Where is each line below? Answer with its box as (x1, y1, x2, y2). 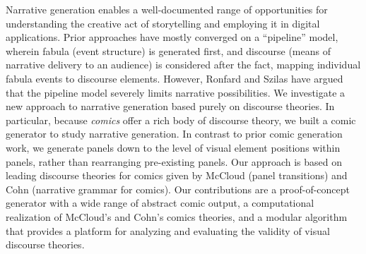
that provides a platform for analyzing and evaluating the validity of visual (6, 223, 330, 238)
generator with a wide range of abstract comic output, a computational (6, 195, 314, 210)
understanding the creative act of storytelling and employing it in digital (6, 16, 320, 30)
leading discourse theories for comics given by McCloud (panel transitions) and (6, 168, 348, 183)
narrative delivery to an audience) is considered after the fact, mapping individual (6, 57, 361, 72)
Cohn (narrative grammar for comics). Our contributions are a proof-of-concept (6, 181, 350, 196)
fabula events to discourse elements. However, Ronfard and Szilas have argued (6, 71, 343, 85)
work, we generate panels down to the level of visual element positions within (6, 140, 341, 155)
